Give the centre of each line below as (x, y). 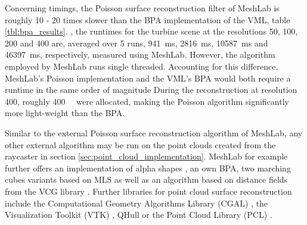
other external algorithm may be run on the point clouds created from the (140, 144)
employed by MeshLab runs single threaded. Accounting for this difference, (142, 66)
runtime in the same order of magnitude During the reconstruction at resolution (151, 90)
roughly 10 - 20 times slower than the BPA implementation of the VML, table (148, 19)
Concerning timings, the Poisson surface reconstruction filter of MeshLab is (142, 8)
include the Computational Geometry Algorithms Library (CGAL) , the (137, 203)
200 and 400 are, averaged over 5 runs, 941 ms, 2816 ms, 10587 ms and (137, 43)
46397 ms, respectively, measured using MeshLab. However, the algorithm (140, 54)
